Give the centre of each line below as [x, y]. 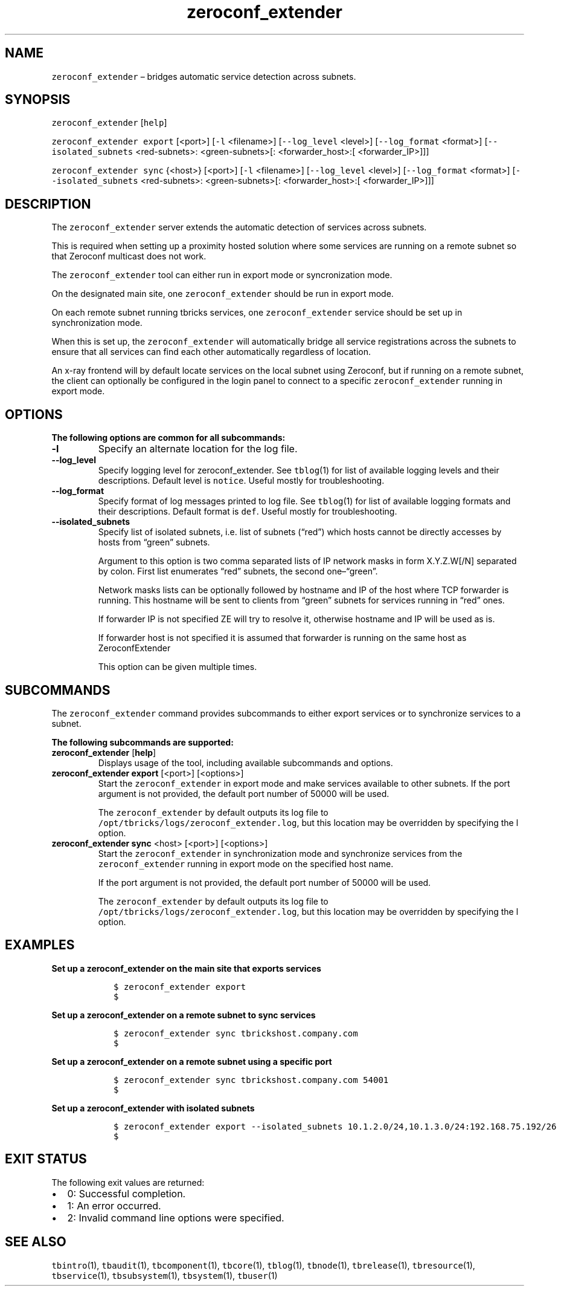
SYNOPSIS [38, 100]
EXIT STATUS [46, 1159]
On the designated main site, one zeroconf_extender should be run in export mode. [223, 294]
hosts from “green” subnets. [154, 542]
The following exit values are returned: [128, 1182]
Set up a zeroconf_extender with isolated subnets [153, 1108]
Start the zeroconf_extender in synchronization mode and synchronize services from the [280, 853]
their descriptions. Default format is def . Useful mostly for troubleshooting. [248, 512]
